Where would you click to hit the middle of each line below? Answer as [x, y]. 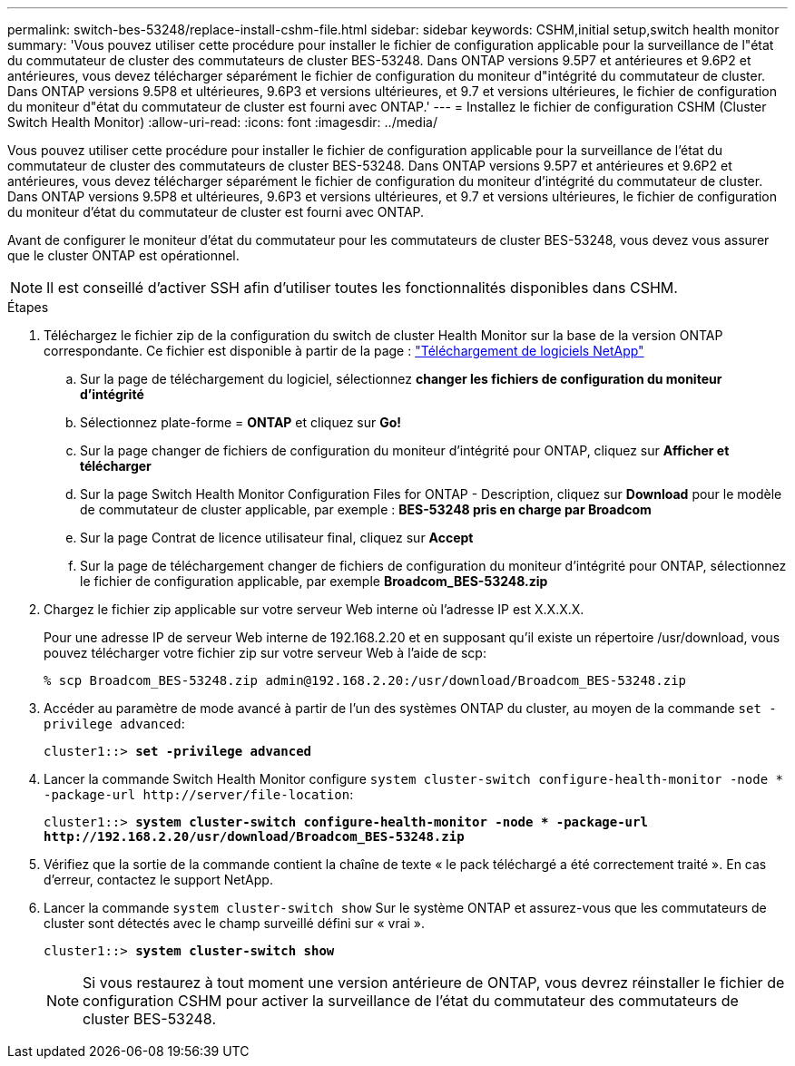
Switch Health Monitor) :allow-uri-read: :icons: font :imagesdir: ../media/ [222, 122]
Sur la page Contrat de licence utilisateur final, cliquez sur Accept [277, 538]
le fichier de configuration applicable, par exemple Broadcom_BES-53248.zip [314, 581]
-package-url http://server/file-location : [199, 794]
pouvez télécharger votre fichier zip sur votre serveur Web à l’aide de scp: [265, 653]
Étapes [28, 307]
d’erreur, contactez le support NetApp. [158, 880]
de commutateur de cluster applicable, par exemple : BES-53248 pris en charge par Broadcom [366, 509]
